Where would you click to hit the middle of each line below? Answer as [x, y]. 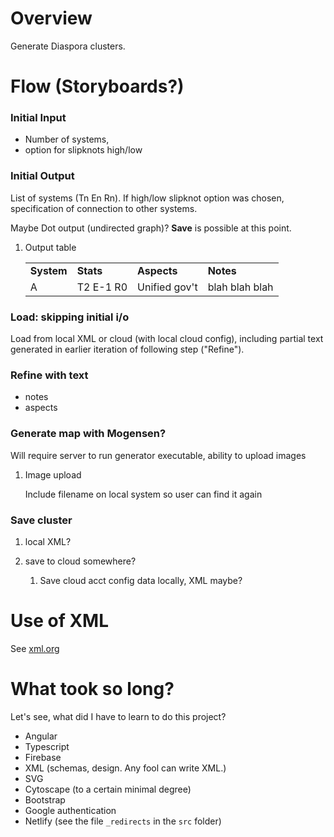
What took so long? [92, 689]
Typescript [47, 746]
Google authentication [70, 810]
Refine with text [49, 375]
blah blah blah [240, 287]
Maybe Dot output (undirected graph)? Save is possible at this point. [151, 228]
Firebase [43, 757]
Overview [51, 18]
